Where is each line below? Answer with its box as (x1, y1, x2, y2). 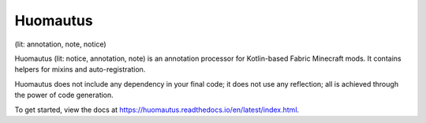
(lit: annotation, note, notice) (14, 39, 106, 49)
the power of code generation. (14, 91, 114, 100)
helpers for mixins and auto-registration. (14, 65, 146, 74)
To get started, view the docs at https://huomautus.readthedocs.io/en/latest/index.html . (14, 105, 300, 114)
